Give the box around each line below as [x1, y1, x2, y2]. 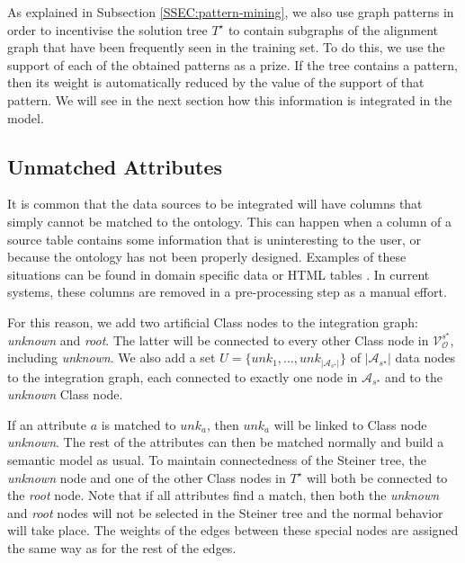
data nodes [395, 348, 456, 367]
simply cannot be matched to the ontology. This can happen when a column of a [7, 211, 452, 230]
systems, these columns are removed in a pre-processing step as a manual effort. [7, 282, 447, 301]
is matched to [101, 415, 176, 433]
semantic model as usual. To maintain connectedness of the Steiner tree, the [7, 451, 426, 469]
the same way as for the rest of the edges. [7, 538, 237, 557]
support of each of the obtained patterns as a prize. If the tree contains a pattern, [7, 55, 459, 74]
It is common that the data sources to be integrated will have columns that [7, 194, 423, 213]
